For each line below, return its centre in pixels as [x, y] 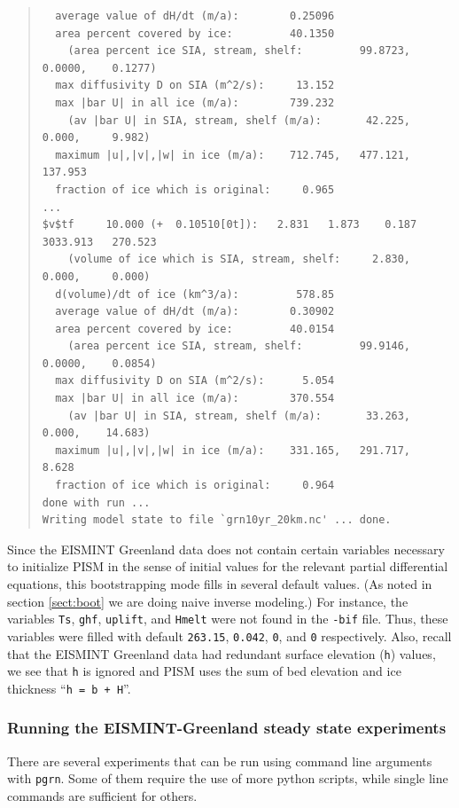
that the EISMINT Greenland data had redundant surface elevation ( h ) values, [222, 653]
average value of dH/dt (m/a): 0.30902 [195, 312]
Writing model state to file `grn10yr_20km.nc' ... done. [217, 520]
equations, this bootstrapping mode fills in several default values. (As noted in [220, 584]
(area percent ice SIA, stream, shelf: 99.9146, [239, 346]
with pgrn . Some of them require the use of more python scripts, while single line [228, 778]
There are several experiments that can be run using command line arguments [220, 761]
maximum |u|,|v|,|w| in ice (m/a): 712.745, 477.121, [233, 155]
